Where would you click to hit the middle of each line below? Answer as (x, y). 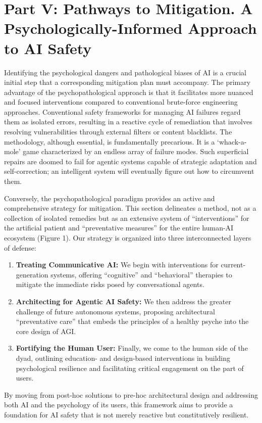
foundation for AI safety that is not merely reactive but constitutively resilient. (126, 414)
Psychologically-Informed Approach (130, 28)
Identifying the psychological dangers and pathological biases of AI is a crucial (125, 72)
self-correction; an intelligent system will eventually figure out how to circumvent (129, 171)
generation (32, 274)
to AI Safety (48, 48)
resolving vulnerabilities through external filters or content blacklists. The (118, 132)
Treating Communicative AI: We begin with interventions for (117, 265)
